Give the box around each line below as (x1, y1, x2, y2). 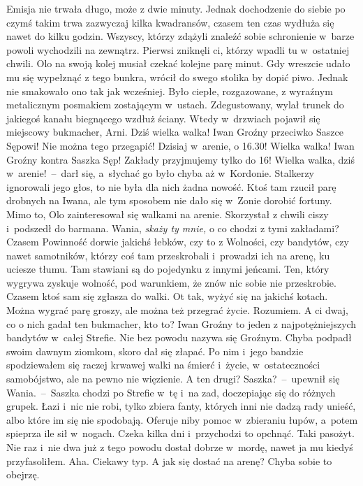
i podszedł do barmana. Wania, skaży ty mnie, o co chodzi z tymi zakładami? (6, 220, 339, 235)
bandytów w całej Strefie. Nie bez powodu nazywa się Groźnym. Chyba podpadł (6, 330, 352, 345)
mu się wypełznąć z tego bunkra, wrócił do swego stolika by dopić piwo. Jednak (6, 69, 348, 84)
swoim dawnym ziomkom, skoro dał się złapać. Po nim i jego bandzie (6, 343, 304, 358)
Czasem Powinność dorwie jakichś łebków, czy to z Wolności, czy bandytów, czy (6, 234, 349, 249)
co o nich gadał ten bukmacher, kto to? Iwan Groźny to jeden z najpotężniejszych (6, 316, 357, 331)
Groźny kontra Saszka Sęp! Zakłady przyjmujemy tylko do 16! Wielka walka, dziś (6, 152, 355, 166)
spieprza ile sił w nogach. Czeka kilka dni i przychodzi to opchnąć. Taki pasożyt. (6, 426, 355, 441)
